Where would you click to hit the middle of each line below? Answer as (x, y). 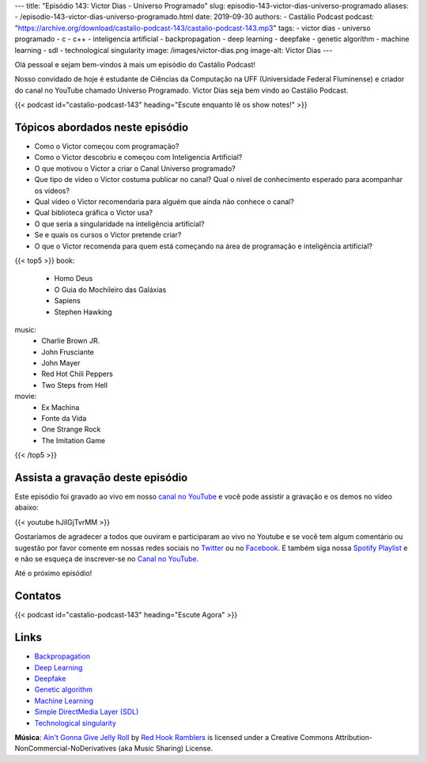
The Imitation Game (74, 440)
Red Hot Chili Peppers (77, 374)
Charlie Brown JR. (71, 341)
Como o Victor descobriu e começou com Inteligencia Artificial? (138, 158)
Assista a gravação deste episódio (101, 478)
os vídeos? (52, 191)
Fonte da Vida (64, 419)
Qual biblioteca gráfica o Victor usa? (94, 213)
